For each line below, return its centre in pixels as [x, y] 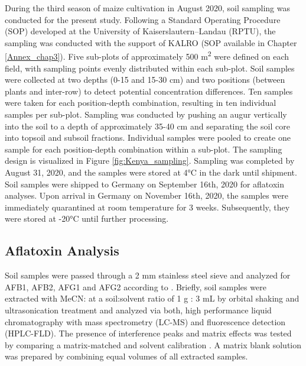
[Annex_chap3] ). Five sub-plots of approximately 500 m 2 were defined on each [147, 56]
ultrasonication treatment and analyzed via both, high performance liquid [138, 310]
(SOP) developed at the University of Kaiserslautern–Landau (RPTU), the [140, 31]
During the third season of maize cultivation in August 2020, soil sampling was [147, 8]
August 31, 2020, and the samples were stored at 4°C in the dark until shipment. [151, 172]
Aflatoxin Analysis [62, 250]
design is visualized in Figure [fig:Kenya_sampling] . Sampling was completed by [150, 161]
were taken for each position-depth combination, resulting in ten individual [141, 103]
